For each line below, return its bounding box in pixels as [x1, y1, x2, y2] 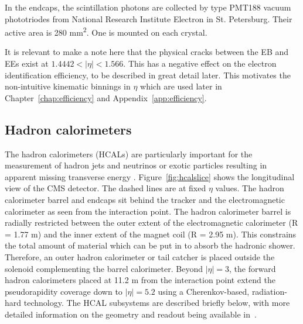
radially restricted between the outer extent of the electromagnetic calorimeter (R [5, 216, 298, 229]
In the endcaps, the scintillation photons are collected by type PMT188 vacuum [5, 1, 291, 13]
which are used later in [140, 80, 222, 92]
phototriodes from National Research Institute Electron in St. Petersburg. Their [5, 12, 292, 25]
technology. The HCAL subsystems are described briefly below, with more [23, 297, 290, 309]
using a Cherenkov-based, [158, 285, 250, 297]
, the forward [229, 262, 276, 274]
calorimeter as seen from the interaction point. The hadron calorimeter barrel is [5, 205, 291, 217]
